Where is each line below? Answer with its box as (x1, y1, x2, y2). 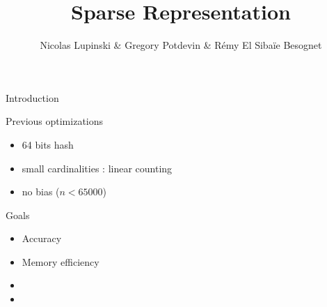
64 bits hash (22, 137, 74, 151)
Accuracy (22, 231, 62, 246)
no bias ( (22, 184, 60, 199)
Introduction (6, 90, 59, 105)
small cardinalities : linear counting (22, 160, 173, 175)
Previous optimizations (6, 114, 104, 128)
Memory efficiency (22, 254, 99, 269)
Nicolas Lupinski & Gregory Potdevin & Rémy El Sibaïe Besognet (40, 38, 322, 52)
